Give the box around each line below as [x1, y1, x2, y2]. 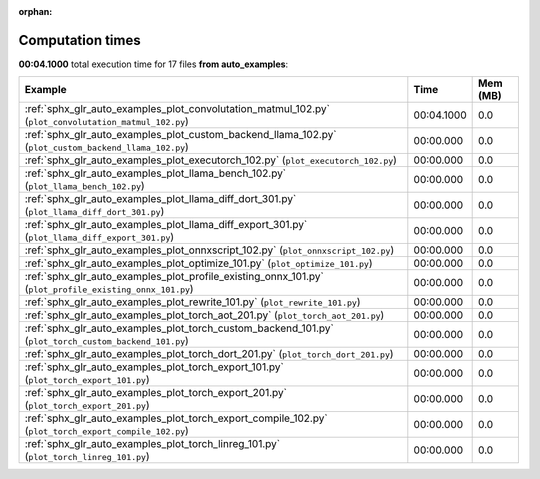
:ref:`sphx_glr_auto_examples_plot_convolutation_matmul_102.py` [24, 102, 330, 116]
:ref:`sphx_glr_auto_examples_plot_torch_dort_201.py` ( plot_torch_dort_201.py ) [24, 347, 394, 361]
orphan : [18, 6, 53, 17]
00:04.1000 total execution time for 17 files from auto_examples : [18, 58, 289, 70]
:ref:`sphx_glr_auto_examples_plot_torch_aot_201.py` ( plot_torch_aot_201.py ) [24, 308, 385, 322]
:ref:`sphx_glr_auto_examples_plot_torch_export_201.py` [24, 386, 287, 400]
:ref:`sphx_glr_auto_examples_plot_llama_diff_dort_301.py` [24, 192, 297, 206]
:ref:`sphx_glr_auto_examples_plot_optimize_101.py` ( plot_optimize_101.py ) [24, 256, 374, 270]
